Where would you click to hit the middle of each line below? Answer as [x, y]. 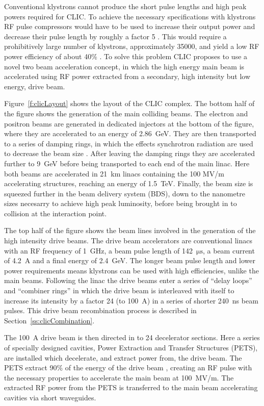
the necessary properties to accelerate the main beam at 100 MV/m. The [119, 377]
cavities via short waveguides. [50, 397]
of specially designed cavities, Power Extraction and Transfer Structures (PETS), [131, 347]
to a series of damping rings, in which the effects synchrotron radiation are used [129, 143]
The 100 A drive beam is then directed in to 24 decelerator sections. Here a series [132, 337]
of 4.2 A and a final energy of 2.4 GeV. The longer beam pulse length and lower [130, 260]
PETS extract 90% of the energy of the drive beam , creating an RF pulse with [128, 367]
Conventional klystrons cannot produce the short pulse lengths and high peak [125, 6]
